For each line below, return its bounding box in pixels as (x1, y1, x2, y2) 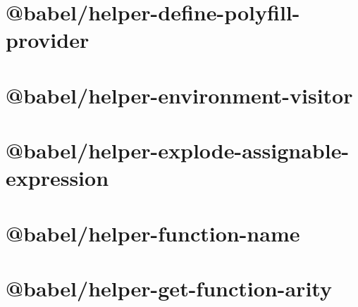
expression (6, 163, 109, 192)
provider (6, 25, 89, 54)
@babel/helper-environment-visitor (6, 80, 353, 109)
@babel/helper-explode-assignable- (6, 136, 350, 165)
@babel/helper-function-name (6, 218, 300, 247)
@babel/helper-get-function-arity (6, 274, 332, 303)
